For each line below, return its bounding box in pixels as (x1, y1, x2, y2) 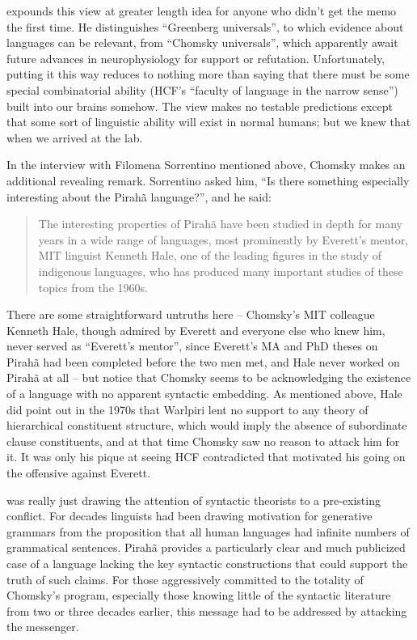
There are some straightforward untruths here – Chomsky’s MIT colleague (6, 306, 375, 323)
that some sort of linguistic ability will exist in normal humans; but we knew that (6, 113, 411, 130)
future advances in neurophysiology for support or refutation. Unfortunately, (6, 49, 385, 66)
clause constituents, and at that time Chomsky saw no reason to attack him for (6, 432, 400, 449)
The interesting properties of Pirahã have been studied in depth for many (38, 215, 403, 232)
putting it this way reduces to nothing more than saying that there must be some (6, 66, 410, 83)
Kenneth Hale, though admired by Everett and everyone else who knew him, (6, 321, 385, 338)
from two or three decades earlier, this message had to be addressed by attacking (6, 602, 407, 619)
